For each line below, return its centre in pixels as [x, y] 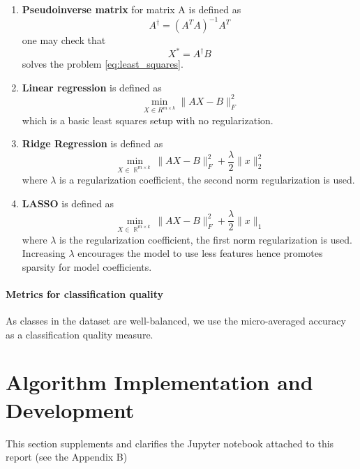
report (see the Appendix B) [67, 457]
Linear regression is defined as [92, 87]
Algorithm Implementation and [159, 382]
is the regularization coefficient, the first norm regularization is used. [206, 239]
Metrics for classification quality [85, 293]
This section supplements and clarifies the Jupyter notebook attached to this [170, 443]
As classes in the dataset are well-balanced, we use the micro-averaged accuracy [176, 321]
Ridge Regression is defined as [92, 143]
